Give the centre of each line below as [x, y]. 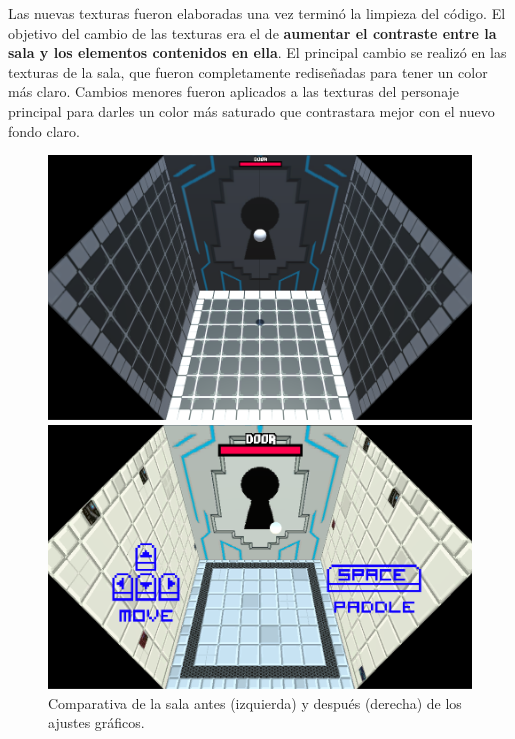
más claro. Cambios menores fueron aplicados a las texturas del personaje [234, 91]
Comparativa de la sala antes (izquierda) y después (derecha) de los [255, 702]
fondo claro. [44, 130]
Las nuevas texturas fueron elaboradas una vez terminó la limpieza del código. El [257, 13]
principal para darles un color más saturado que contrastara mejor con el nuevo [251, 110]
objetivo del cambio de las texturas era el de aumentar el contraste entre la [252, 32]
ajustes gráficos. [96, 722]
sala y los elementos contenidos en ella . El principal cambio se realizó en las [257, 52]
